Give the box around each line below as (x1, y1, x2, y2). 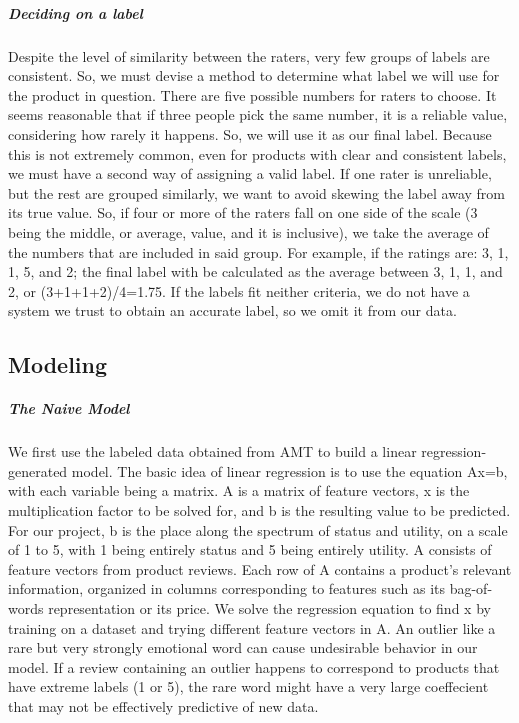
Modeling (8, 349, 108, 380)
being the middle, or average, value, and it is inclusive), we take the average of (8, 221, 489, 242)
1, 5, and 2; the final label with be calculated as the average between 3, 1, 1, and (8, 261, 503, 282)
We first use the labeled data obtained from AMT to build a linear (8, 441, 417, 462)
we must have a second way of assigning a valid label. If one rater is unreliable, (8, 163, 492, 184)
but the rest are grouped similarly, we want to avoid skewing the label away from (8, 182, 506, 203)
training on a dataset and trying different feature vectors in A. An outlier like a (8, 617, 496, 638)
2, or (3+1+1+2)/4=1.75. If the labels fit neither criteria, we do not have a (8, 280, 470, 301)
